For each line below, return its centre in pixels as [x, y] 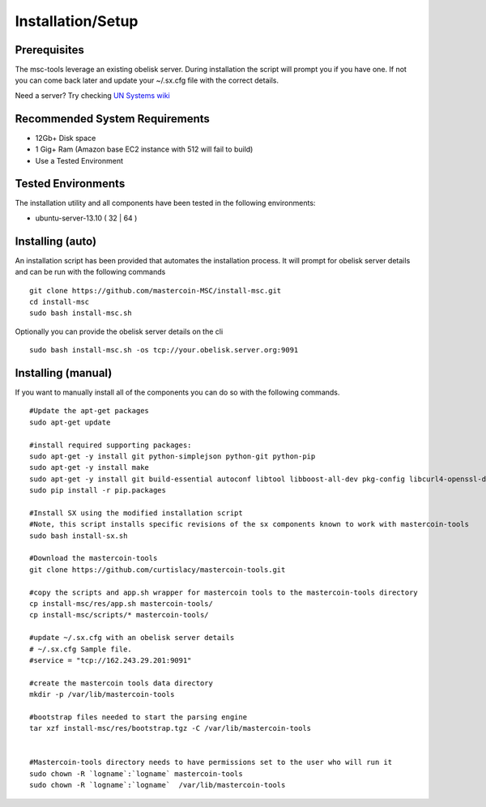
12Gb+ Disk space [66, 138]
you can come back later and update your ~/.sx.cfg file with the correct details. [147, 80]
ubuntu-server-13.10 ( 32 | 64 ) [86, 218]
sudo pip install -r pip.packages [98, 491]
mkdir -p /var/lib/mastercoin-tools [102, 694]
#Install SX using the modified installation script [136, 513]
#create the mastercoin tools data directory [122, 683]
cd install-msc [60, 301]
